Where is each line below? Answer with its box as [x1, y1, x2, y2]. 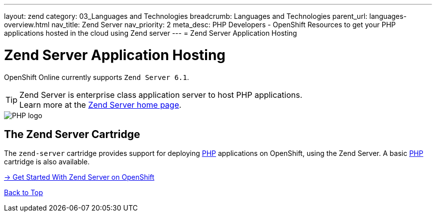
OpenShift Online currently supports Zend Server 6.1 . [4, 72, 189, 81]
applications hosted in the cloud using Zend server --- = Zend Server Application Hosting [4, 29, 297, 37]
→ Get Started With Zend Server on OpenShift [4, 173, 155, 182]
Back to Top [4, 188, 43, 197]
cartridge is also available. [4, 157, 90, 166]
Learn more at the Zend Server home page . [19, 99, 182, 110]
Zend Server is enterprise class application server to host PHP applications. [19, 89, 303, 100]
